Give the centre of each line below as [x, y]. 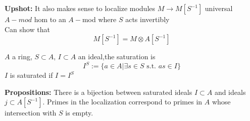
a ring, [22, 56]
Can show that [27, 29]
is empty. [79, 113]
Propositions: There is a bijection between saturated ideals [98, 92]
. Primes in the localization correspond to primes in [122, 102]
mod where [99, 19]
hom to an [50, 19]
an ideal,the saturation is [117, 56]
